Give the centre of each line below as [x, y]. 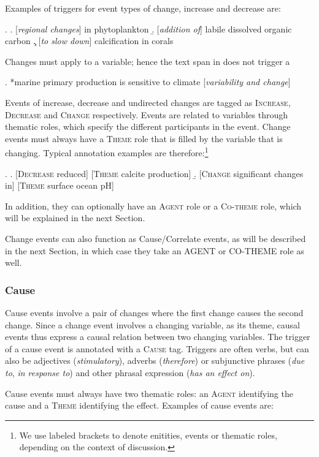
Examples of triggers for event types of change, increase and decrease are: [143, 8]
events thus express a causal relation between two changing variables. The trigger [158, 337]
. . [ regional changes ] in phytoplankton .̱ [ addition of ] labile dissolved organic [148, 28]
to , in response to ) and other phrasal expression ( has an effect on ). [130, 372]
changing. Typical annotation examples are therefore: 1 [107, 152]
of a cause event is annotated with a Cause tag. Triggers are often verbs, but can [157, 348]
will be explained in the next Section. [75, 218]
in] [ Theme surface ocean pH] [60, 185]
